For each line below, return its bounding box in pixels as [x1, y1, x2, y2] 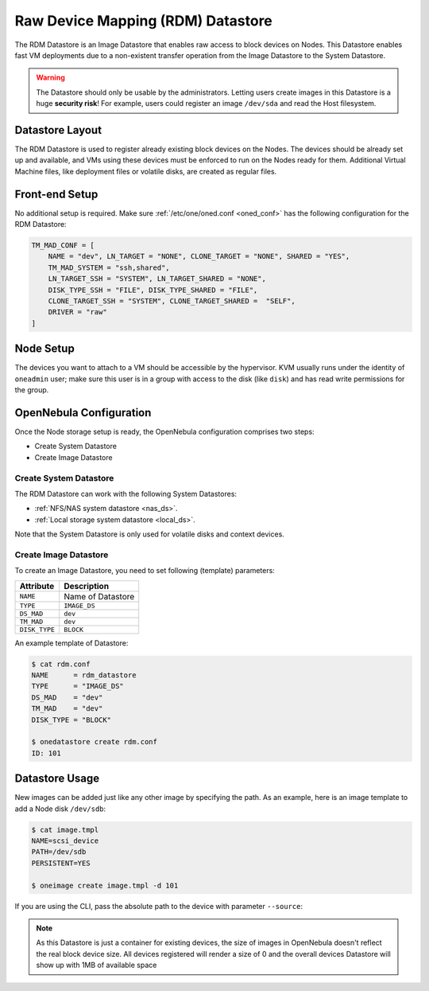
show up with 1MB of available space [36, 960, 157, 970]
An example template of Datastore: [14, 638, 129, 648]
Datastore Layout [14, 123, 102, 137]
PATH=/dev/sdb [31, 848, 87, 856]
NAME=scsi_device [31, 837, 99, 845]
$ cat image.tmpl [31, 825, 99, 834]
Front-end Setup [14, 187, 99, 201]
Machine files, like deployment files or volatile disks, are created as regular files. [14, 166, 277, 176]
